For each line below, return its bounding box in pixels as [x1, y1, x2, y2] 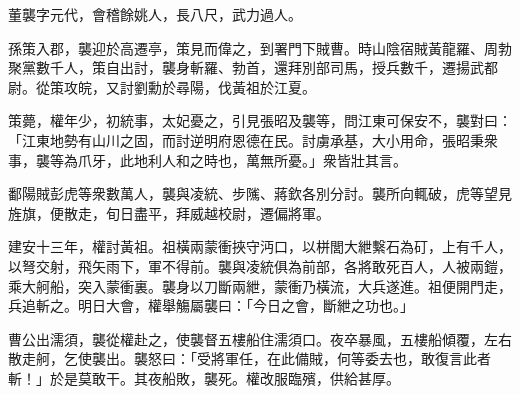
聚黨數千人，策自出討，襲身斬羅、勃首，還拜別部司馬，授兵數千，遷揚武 [8, 57, 484, 78]
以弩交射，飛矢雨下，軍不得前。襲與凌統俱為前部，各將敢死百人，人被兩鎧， [8, 255, 512, 276]
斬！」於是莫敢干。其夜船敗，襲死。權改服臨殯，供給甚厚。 [8, 367, 400, 388]
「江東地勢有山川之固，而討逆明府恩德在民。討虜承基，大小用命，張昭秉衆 [8, 129, 498, 150]
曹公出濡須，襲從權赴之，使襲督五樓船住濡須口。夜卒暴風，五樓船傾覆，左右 [8, 328, 512, 349]
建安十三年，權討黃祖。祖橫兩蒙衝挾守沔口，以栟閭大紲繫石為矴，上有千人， [8, 236, 512, 257]
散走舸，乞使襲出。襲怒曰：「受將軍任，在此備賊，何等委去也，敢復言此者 [8, 348, 491, 369]
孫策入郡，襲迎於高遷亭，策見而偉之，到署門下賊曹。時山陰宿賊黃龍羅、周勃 [8, 37, 512, 58]
